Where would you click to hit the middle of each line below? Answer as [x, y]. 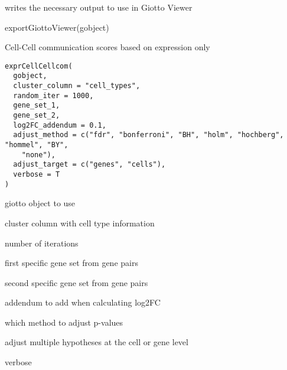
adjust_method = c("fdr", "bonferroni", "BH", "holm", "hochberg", [149, 135]
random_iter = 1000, [53, 95]
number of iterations [42, 243]
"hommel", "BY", [37, 145]
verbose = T [37, 174]
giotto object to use [40, 203]
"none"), [38, 155]
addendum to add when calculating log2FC [83, 302]
